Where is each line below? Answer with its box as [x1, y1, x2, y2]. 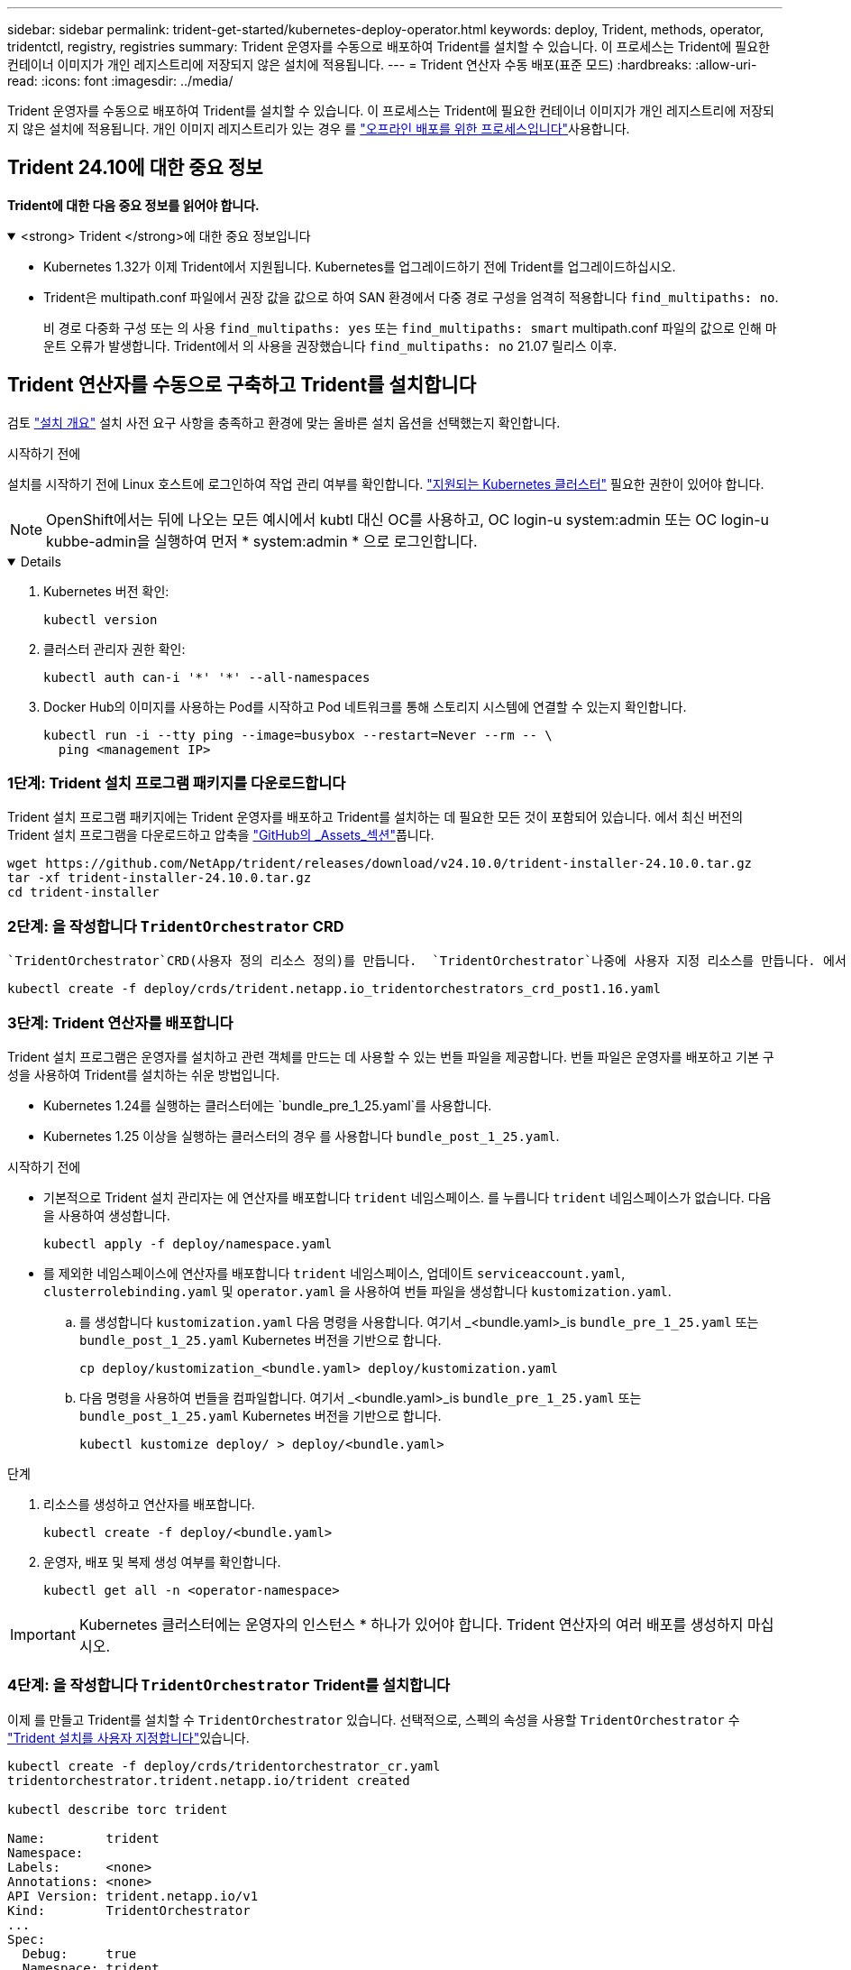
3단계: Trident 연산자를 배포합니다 [7, 1013, 233, 1032]
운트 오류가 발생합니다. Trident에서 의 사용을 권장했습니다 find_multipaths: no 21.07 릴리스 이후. [43, 337, 618, 354]
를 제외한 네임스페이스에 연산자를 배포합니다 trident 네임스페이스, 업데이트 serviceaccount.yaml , [43, 1265, 626, 1281]
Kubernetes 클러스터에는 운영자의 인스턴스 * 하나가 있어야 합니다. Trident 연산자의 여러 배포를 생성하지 [78, 1615, 744, 1634]
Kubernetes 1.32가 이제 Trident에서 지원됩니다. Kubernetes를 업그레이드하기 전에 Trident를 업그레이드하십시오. [43, 258, 676, 274]
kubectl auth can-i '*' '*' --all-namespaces [43, 669, 371, 685]
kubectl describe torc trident [7, 1801, 228, 1817]
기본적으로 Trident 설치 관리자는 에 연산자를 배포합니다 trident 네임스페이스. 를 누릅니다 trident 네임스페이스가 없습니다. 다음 [43, 1189, 772, 1205]
